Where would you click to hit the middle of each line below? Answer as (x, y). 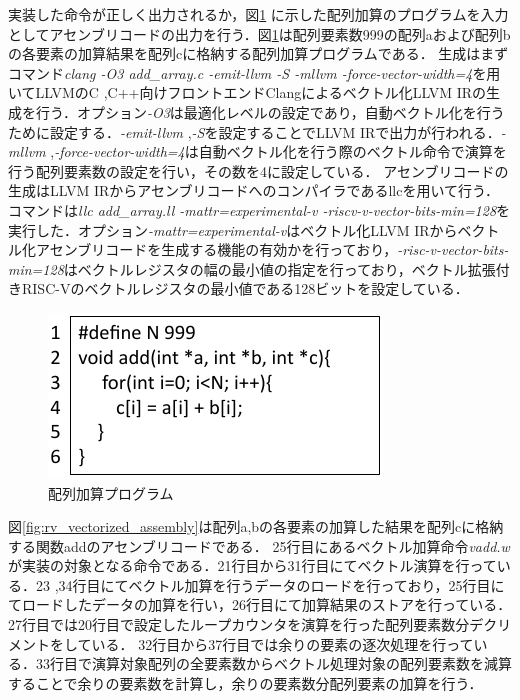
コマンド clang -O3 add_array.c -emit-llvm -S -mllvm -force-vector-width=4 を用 (254, 72)
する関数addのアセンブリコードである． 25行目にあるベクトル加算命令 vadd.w (259, 545)
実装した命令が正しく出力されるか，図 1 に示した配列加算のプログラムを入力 (258, 14)
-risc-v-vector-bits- (453, 249)
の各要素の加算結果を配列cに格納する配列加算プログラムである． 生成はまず (258, 53)
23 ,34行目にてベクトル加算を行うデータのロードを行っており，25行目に (270, 584)
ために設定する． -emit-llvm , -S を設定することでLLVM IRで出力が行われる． (254, 131)
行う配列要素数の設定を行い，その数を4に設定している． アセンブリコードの (258, 170)
